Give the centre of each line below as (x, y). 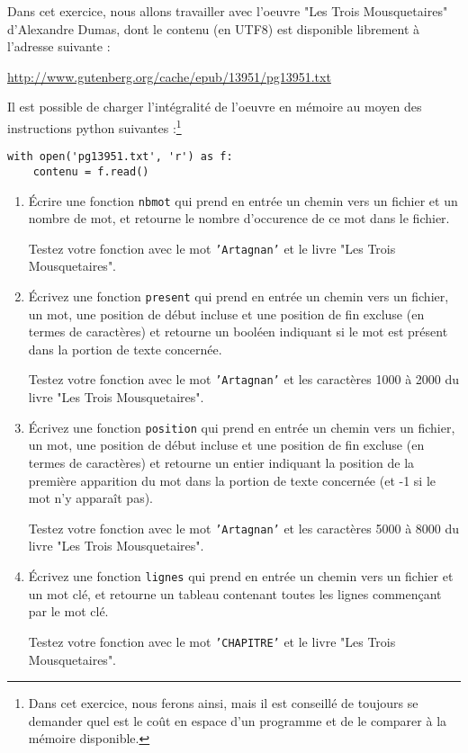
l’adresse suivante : (59, 46)
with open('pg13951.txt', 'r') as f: (120, 157)
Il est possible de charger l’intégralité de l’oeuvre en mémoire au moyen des (215, 107)
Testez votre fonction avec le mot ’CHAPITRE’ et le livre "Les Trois (212, 641)
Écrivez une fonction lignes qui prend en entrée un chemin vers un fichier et (241, 576)
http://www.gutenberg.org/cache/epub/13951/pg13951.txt (169, 76)
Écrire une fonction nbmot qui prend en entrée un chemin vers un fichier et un (243, 200)
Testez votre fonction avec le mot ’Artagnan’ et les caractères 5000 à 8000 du (244, 528)
